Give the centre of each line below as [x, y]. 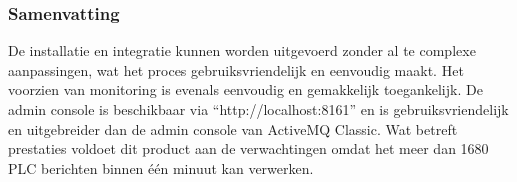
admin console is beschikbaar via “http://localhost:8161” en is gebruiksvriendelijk [258, 109]
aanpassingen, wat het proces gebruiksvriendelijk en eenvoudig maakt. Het [236, 69]
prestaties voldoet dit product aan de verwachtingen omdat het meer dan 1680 [248, 148]
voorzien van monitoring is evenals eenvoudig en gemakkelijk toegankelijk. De [245, 89]
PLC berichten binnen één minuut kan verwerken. [161, 167]
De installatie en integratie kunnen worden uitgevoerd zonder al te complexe [242, 50]
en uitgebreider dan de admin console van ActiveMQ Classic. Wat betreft [233, 128]
